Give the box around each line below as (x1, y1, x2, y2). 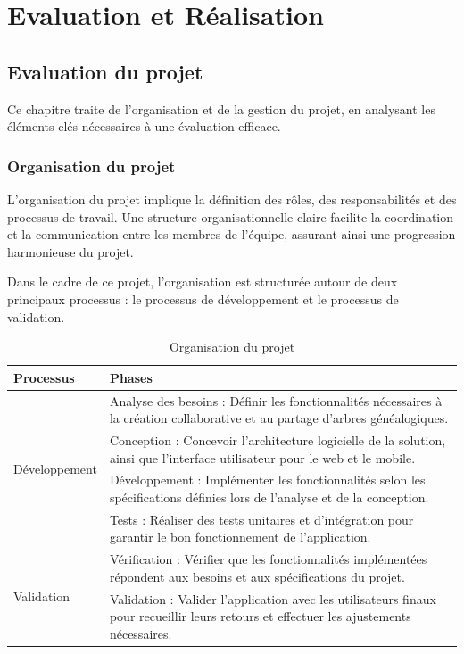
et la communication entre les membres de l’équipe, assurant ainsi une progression (7, 225, 456, 244)
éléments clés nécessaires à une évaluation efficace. (7, 117, 281, 136)
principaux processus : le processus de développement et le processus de (7, 289, 399, 308)
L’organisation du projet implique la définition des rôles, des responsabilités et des (7, 189, 457, 208)
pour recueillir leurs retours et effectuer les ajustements (109, 607, 411, 625)
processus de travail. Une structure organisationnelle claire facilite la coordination (7, 207, 454, 226)
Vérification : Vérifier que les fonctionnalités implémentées (109, 550, 427, 568)
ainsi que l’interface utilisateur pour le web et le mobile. (109, 448, 416, 467)
